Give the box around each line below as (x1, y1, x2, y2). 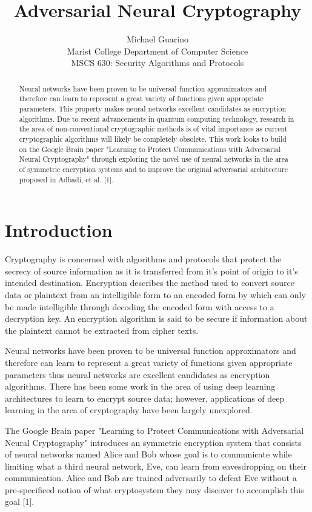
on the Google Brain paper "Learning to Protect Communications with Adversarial (19, 144, 281, 154)
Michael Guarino (126, 33, 189, 45)
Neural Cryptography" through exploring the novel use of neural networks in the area (19, 154, 288, 164)
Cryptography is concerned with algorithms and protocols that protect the (5, 253, 282, 265)
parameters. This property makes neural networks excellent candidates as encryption (19, 104, 287, 114)
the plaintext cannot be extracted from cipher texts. (5, 324, 199, 336)
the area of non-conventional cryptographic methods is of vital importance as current (19, 124, 288, 134)
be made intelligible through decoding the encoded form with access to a (5, 300, 274, 313)
